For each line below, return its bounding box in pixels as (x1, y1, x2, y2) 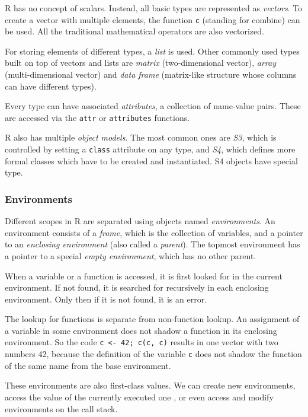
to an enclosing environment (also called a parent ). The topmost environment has (5, 238, 300, 250)
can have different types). (5, 79, 97, 92)
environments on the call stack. (5, 402, 118, 415)
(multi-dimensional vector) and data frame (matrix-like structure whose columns (5, 68, 297, 81)
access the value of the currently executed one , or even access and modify (5, 390, 274, 403)
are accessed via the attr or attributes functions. (5, 111, 190, 123)
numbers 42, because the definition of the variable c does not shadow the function (5, 348, 302, 360)
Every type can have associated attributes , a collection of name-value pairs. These (5, 100, 301, 112)
